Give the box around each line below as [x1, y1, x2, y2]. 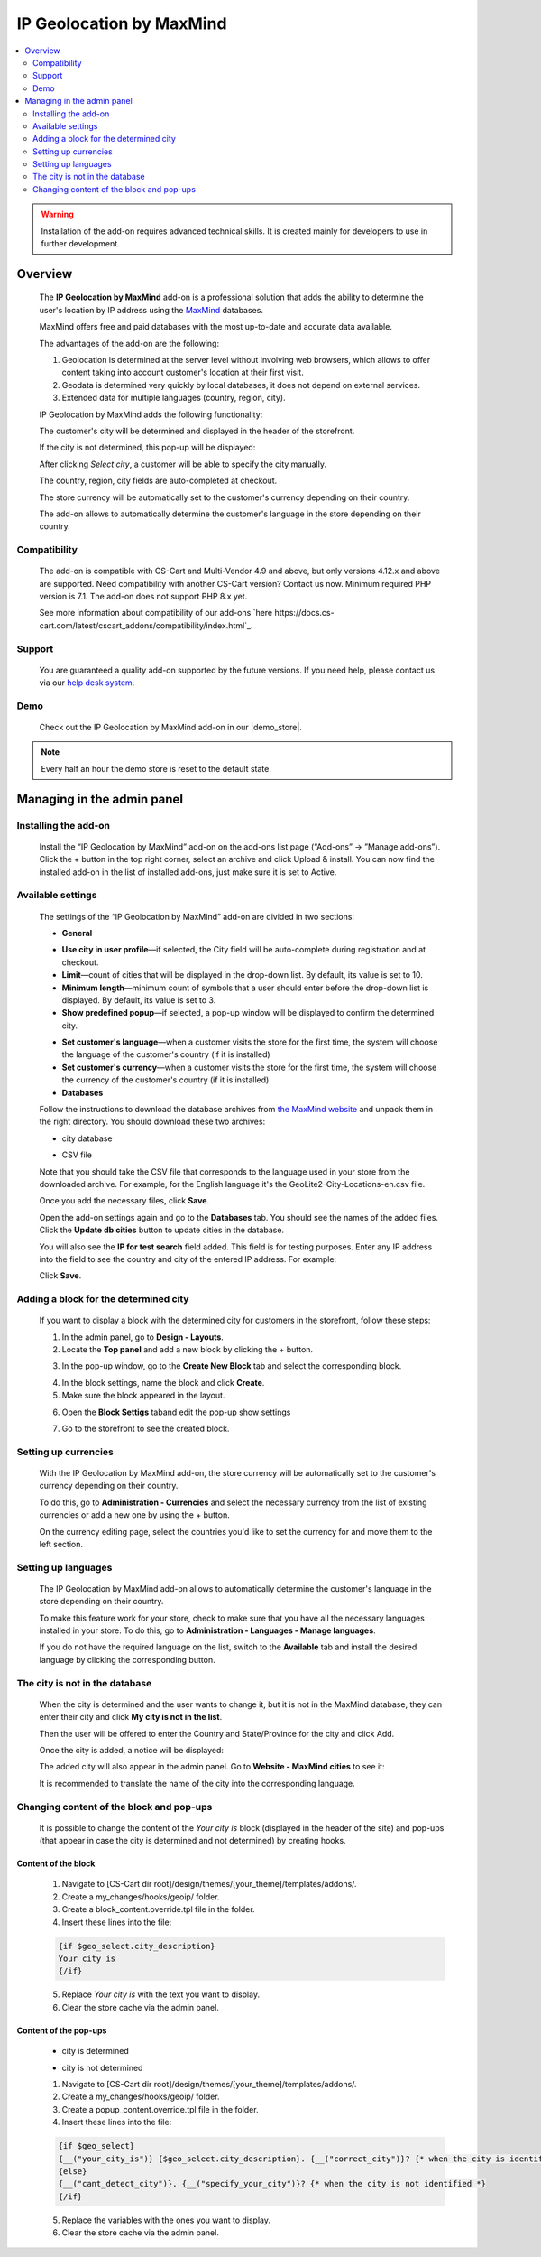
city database [61, 1133, 113, 1144]
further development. [41, 238, 121, 249]
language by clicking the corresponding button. [39, 1654, 215, 1665]
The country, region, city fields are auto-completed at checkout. [39, 475, 278, 487]
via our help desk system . [39, 677, 135, 688]
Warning [41, 209, 74, 220]
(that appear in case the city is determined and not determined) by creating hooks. [39, 1835, 346, 1846]
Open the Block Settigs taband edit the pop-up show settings [61, 1407, 291, 1417]
